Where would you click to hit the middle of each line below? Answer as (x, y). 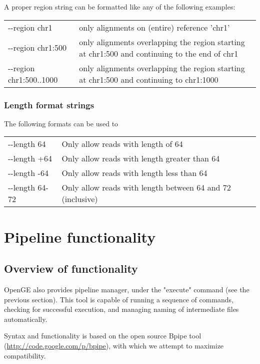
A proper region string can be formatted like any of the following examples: (120, 7)
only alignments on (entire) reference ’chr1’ (154, 27)
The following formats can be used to (61, 123)
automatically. (26, 319)
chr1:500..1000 (33, 79)
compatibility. (25, 355)
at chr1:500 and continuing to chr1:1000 (149, 79)
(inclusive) (80, 199)
